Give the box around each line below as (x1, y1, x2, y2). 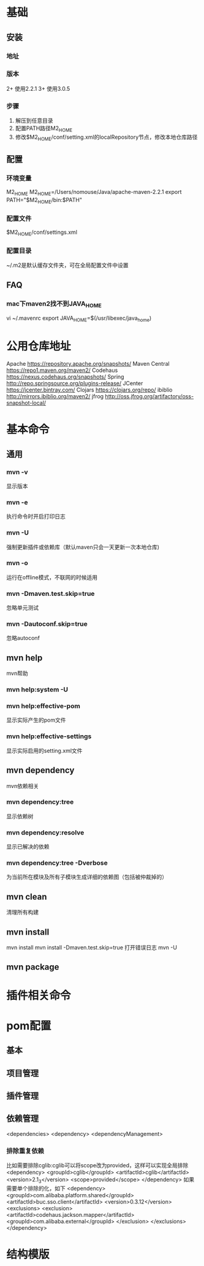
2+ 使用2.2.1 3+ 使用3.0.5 (6, 85, 70, 92)
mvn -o (6, 559, 29, 568)
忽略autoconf (6, 635, 40, 642)
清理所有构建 (6, 909, 39, 916)
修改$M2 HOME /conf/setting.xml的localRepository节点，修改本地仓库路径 (15, 133, 198, 142)
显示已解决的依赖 (6, 843, 50, 851)
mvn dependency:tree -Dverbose (6, 859, 108, 867)
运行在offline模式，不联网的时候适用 (6, 573, 98, 581)
